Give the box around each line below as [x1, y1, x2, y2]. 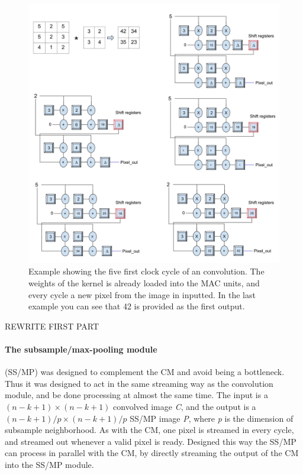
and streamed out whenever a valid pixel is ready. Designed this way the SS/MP [5, 435, 296, 447]
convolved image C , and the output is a [113, 400, 256, 412]
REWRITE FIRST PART [5, 319, 99, 332]
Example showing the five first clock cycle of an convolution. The [28, 265, 265, 277]
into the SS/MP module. [5, 458, 94, 470]
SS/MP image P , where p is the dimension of [130, 412, 294, 424]
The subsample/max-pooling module [5, 342, 157, 355]
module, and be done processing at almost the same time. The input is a [5, 389, 268, 401]
